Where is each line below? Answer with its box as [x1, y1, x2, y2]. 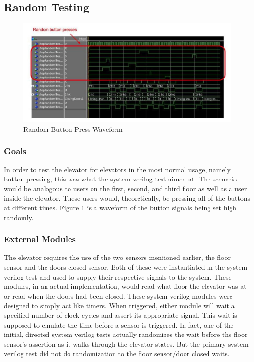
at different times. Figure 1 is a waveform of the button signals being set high [4, 203, 237, 213]
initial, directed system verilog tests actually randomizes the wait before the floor [4, 329, 248, 339]
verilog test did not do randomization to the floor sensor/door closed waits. [4, 348, 230, 359]
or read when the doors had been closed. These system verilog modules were [4, 290, 232, 301]
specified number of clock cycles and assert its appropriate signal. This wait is [4, 310, 237, 320]
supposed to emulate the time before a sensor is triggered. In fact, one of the [4, 319, 234, 330]
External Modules [4, 233, 76, 245]
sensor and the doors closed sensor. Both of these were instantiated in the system [4, 262, 248, 272]
